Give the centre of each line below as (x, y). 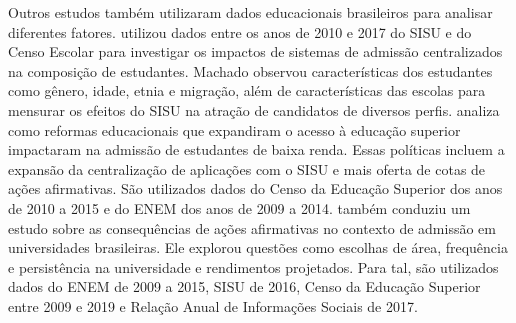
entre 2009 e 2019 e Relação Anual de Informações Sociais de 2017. (213, 305)
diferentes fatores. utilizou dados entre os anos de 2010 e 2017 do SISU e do (240, 31)
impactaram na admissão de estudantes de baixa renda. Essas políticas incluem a (256, 149)
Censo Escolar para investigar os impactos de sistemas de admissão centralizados (255, 51)
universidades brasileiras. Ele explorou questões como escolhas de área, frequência (258, 247)
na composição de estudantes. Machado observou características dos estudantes (250, 70)
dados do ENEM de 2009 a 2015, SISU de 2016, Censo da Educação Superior (244, 286)
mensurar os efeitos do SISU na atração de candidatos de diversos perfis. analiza (254, 109)
